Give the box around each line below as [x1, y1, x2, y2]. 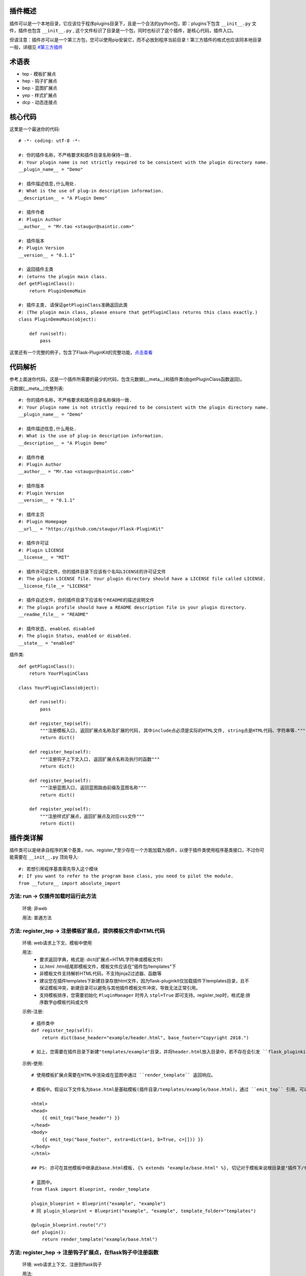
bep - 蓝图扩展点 [22, 85, 58, 91]
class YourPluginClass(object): [18, 684, 99, 691]
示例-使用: [22, 1060, 44, 1066]
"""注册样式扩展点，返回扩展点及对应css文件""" [40, 813, 145, 819]
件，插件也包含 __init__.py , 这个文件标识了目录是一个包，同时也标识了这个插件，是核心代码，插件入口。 [9, 27, 237, 33]
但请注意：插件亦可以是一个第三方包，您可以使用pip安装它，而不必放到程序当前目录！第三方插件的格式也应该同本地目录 [9, 37, 262, 43]
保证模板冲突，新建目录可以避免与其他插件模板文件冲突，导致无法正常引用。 [39, 985, 200, 991]
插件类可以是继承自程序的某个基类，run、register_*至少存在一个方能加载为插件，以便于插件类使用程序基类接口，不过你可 [9, 847, 265, 853]
